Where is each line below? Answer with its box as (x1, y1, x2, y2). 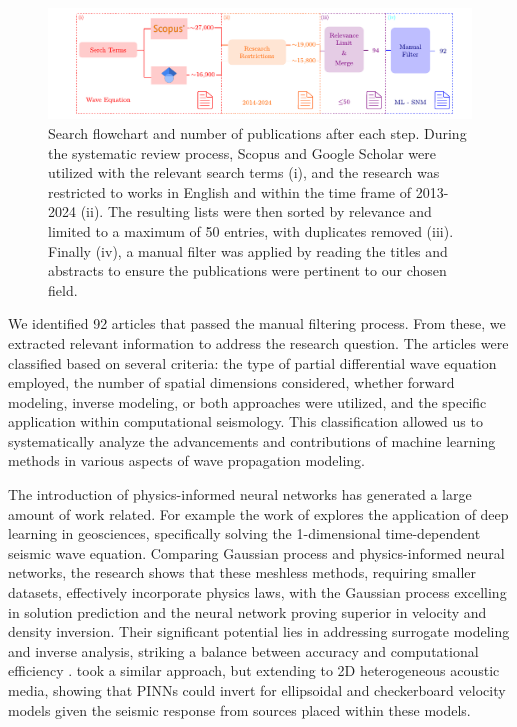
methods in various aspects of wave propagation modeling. (8, 450, 365, 471)
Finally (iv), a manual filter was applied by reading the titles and (48, 240, 448, 261)
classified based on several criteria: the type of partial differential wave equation (8, 352, 497, 373)
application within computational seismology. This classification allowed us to (8, 411, 483, 432)
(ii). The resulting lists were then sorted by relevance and (80, 201, 432, 222)
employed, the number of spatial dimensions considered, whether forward (8, 372, 455, 393)
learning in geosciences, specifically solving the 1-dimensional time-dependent (8, 523, 481, 544)
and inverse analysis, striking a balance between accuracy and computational (8, 640, 479, 661)
